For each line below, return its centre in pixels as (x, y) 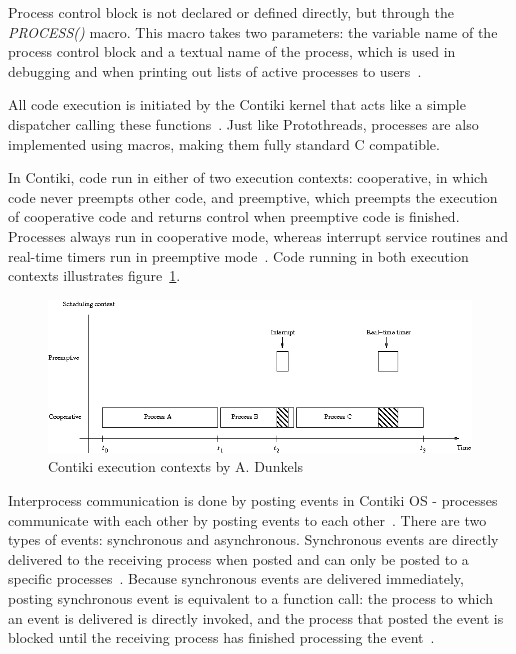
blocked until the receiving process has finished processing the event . (221, 637)
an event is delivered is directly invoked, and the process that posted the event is (256, 617)
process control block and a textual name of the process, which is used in (232, 51)
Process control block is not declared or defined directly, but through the (231, 12)
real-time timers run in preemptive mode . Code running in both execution (238, 255)
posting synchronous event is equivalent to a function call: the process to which (251, 598)
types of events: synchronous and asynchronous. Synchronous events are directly (253, 539)
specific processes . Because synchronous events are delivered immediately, (236, 578)
